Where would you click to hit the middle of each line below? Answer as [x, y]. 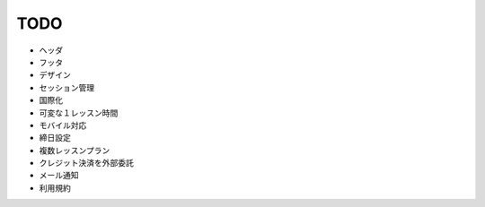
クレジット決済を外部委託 [86, 163]
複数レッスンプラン [75, 150]
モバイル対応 [63, 125]
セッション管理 [66, 87]
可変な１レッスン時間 [79, 113]
